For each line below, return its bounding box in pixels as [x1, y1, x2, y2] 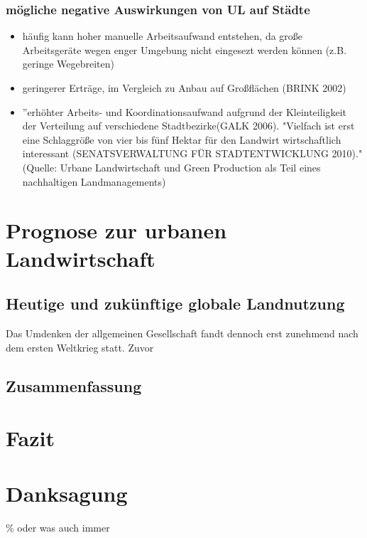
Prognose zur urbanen [6, 216, 227, 245]
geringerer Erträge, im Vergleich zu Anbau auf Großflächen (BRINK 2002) [22, 80, 346, 95]
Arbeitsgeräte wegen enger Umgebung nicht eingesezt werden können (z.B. [22, 42, 347, 57]
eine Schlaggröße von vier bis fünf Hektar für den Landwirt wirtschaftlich [22, 132, 341, 147]
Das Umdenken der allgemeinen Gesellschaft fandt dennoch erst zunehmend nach [6, 325, 358, 340]
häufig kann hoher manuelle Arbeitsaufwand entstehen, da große [22, 28, 303, 43]
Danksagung [6, 479, 128, 508]
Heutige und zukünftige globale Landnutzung [6, 292, 345, 315]
